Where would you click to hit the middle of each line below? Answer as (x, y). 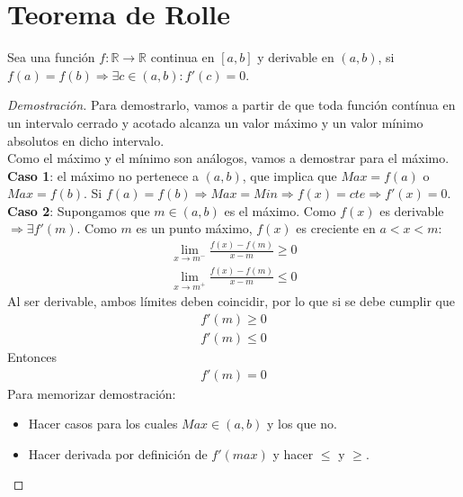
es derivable (412, 210)
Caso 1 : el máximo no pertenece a (103, 175)
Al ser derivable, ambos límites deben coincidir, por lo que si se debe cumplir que (231, 301)
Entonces (32, 356)
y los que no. (302, 424)
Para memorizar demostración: (92, 393)
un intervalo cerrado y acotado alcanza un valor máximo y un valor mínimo (215, 122)
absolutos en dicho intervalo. (86, 140)
